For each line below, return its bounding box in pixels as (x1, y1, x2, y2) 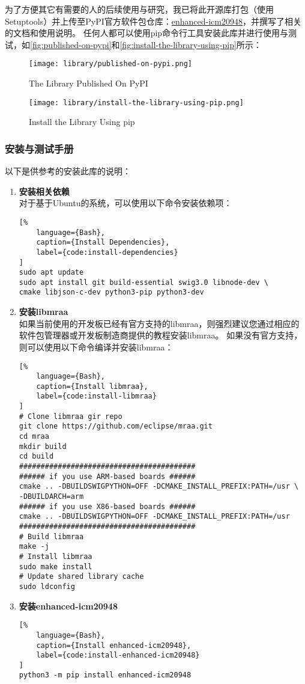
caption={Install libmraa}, (36, 382, 148, 391)
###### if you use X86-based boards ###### (19, 502, 196, 511)
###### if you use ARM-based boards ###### (19, 472, 196, 481)
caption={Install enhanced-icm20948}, (36, 641, 192, 650)
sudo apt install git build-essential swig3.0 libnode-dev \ (19, 278, 269, 287)
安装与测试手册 (5, 141, 74, 156)
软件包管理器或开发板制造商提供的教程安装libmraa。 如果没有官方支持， (19, 329, 303, 341)
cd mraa (19, 432, 49, 441)
